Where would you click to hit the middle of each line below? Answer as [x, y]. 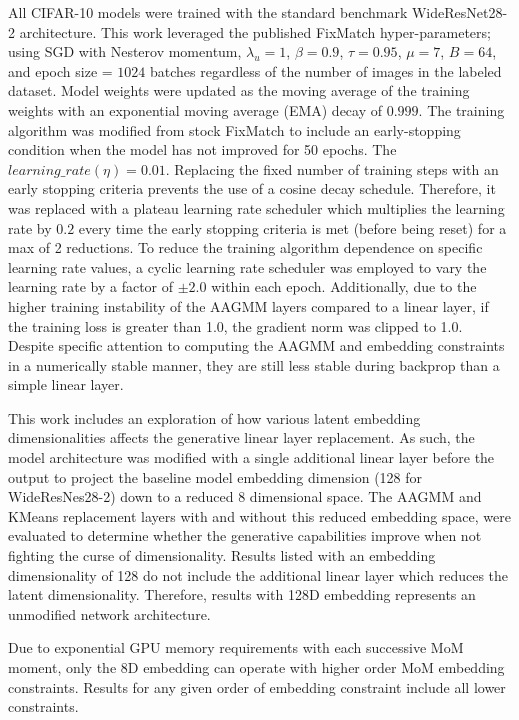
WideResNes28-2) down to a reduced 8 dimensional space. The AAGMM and [245, 496]
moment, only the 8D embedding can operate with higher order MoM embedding [256, 667]
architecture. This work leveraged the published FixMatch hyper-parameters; [255, 31]
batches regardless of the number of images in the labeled [326, 70]
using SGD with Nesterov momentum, [125, 51]
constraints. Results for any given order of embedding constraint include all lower [257, 686]
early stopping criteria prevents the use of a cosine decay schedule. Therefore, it [252, 188]
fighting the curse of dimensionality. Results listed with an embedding [222, 555]
